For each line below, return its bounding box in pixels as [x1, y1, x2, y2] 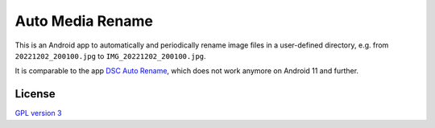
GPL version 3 [14, 109, 62, 118]
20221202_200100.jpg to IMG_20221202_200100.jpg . [14, 51, 206, 60]
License [14, 87, 56, 101]
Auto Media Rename [14, 12, 153, 30]
